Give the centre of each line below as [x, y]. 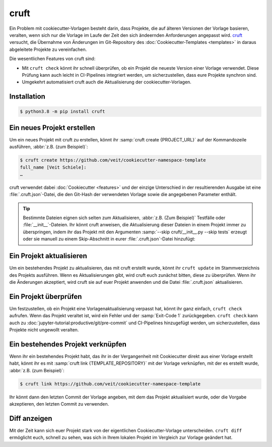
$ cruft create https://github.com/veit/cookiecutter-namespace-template [113, 160]
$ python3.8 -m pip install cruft [62, 112]
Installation [27, 97]
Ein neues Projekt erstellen [52, 128]
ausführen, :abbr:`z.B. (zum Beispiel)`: [49, 147]
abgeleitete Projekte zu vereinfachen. [48, 49]
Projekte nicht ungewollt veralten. [44, 330]
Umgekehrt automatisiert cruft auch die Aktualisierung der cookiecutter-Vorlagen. [107, 82]
